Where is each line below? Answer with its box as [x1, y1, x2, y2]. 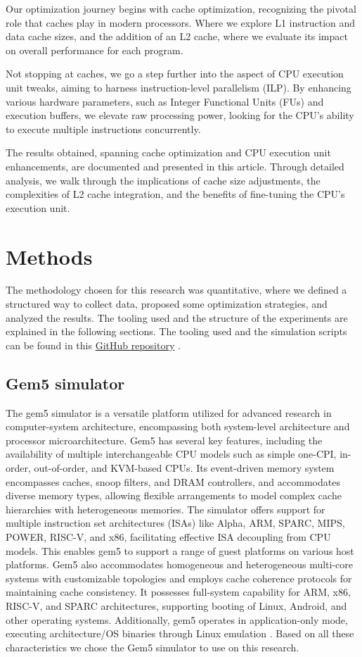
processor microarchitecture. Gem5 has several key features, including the [6, 432, 323, 447]
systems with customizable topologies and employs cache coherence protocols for [6, 570, 352, 585]
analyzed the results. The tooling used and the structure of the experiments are [6, 310, 348, 325]
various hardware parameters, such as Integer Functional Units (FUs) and [6, 94, 324, 108]
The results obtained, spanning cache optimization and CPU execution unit [6, 145, 331, 160]
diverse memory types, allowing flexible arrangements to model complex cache [6, 488, 342, 503]
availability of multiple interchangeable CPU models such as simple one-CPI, [6, 446, 337, 461]
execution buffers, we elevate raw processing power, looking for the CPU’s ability [6, 108, 354, 123]
